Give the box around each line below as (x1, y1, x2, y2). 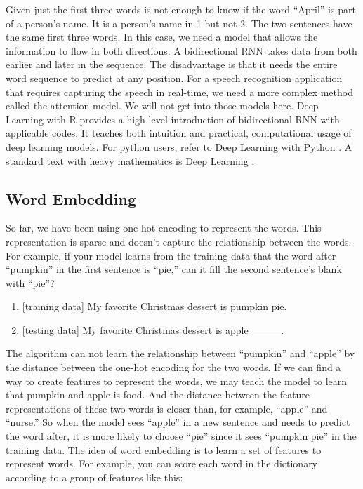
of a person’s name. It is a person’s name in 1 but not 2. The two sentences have (6, 15, 352, 30)
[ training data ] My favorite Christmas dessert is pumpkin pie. (22, 299, 287, 314)
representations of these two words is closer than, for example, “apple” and (6, 401, 328, 415)
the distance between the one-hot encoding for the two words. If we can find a (6, 360, 341, 375)
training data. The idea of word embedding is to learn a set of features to (6, 442, 322, 457)
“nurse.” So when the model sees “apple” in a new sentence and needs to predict (6, 415, 350, 429)
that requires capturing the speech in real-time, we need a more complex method (6, 84, 353, 99)
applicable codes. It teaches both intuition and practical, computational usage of (6, 126, 352, 140)
